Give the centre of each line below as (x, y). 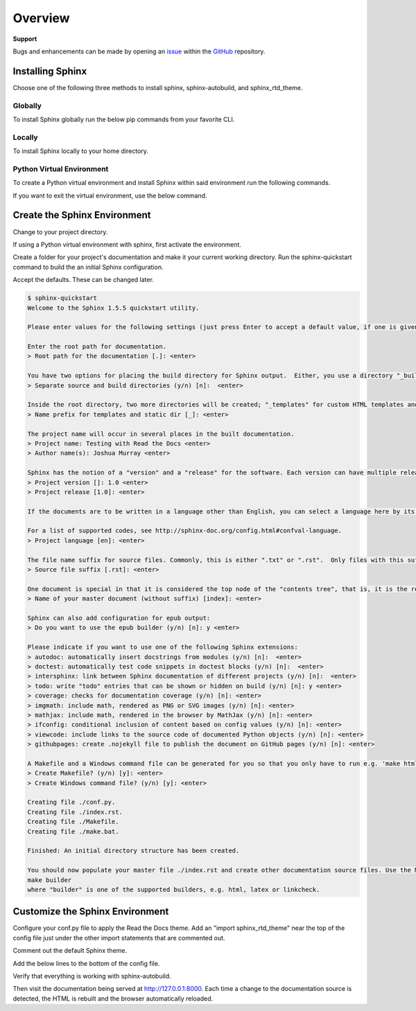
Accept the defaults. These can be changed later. (83, 280)
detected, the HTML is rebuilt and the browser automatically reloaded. (113, 999)
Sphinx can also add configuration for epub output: (119, 618)
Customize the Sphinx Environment (91, 912)
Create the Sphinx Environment (82, 215)
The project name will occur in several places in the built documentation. (161, 434)
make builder (50, 880)
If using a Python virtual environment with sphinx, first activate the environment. (127, 244)
